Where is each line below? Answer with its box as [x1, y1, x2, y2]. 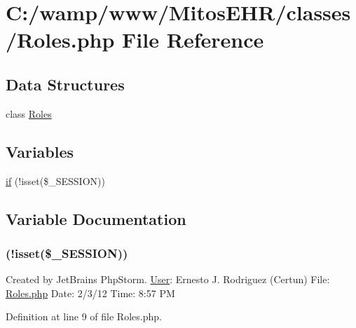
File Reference [122, 25, 264, 54]
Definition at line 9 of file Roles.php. [6, 309, 162, 324]
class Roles [6, 106, 52, 121]
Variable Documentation [6, 207, 186, 229]
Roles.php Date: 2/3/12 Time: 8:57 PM [6, 285, 175, 300]
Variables [6, 140, 74, 162]
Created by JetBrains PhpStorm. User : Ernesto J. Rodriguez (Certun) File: [6, 272, 330, 287]
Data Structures [6, 73, 125, 95]
